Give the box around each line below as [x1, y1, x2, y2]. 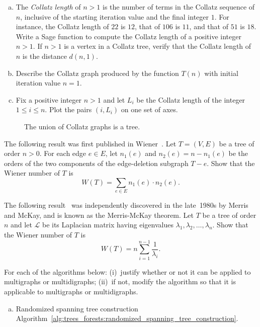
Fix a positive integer [16, 94, 81, 105]
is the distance [22, 50, 67, 61]
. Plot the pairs [45, 104, 92, 115]
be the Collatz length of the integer [136, 94, 245, 105]
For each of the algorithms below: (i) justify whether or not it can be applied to [4, 266, 251, 277]
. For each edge [39, 148, 86, 158]
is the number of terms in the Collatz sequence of [103, 2, 255, 12]
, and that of [189, 21, 228, 32]
